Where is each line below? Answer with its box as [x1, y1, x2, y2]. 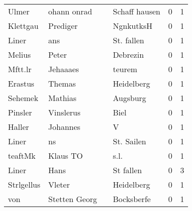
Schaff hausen [112, 5, 161, 17]
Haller [8, 121, 29, 132]
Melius [8, 49, 31, 60]
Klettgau [8, 20, 39, 31]
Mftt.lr [8, 63, 32, 75]
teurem [112, 63, 137, 75]
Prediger [48, 20, 78, 31]
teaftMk [8, 150, 36, 161]
